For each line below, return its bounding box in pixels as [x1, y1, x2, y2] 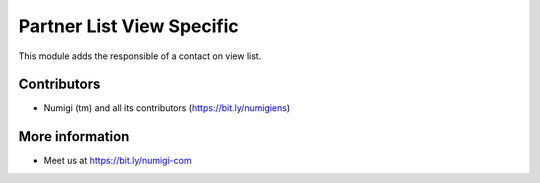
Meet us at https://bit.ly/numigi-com [43, 155, 192, 167]
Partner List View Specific [18, 15, 239, 37]
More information [18, 128, 130, 145]
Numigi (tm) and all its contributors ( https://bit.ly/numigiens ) [43, 102, 291, 114]
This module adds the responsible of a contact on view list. [18, 50, 262, 62]
